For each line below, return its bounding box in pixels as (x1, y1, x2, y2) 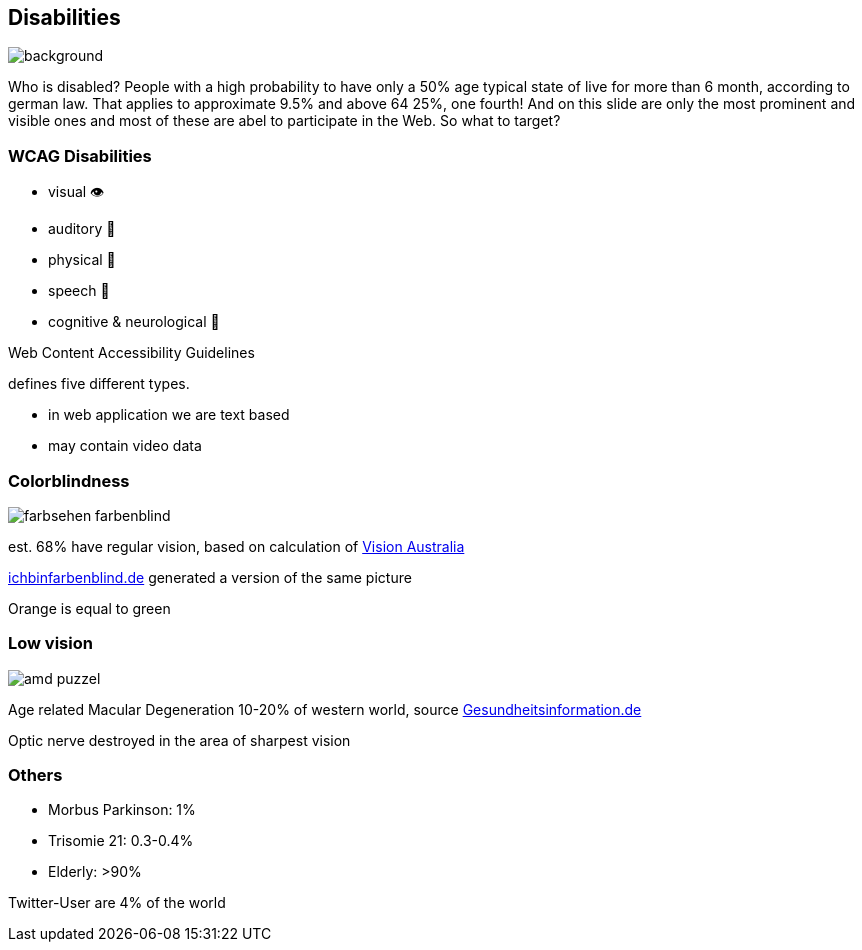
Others (8, 765, 63, 786)
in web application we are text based (48, 406, 290, 424)
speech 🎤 (48, 282, 110, 300)
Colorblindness (8, 470, 130, 491)
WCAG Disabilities (8, 145, 152, 166)
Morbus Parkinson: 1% (48, 801, 196, 819)
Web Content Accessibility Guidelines (8, 344, 255, 362)
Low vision (8, 633, 93, 654)
